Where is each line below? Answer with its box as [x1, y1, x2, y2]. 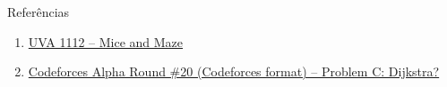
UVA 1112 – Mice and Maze [28, 32, 184, 51]
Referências [7, 3, 70, 20]
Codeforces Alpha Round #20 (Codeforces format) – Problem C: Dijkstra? [28, 62, 440, 81]
